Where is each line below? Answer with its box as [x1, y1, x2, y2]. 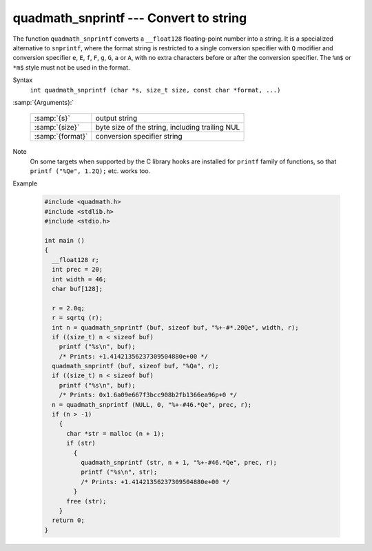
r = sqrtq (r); [52, 314, 103, 322]
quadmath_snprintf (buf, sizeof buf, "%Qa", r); [52, 362, 220, 370]
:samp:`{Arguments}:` [12, 98, 74, 106]
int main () [44, 237, 85, 244]
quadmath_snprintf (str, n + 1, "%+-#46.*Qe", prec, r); [80, 459, 278, 466]
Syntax [12, 76, 33, 84]
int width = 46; [52, 275, 107, 283]
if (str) [66, 439, 96, 448]
